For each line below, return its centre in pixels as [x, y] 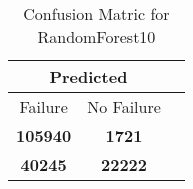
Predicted [88, 76]
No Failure [124, 106]
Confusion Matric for [96, 13]
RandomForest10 [96, 36]
